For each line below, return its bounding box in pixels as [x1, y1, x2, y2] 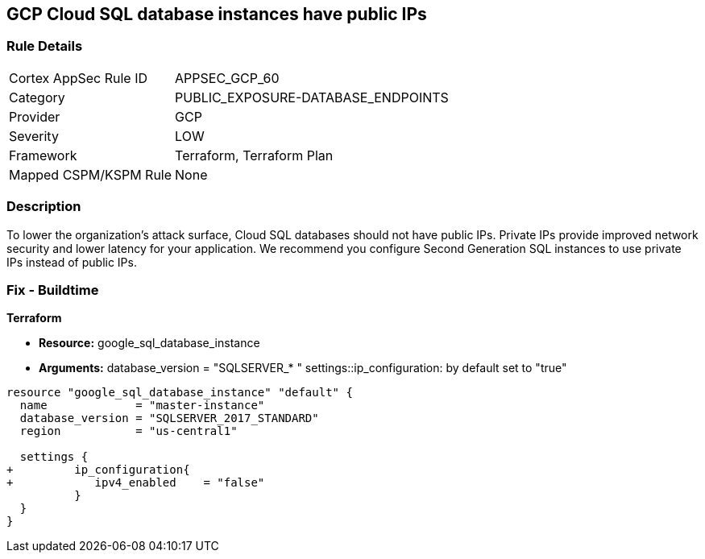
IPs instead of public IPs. [6, 255, 137, 269]
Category [9, 89, 65, 106]
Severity [9, 127, 59, 144]
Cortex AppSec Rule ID [9, 69, 148, 86]
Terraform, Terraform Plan [175, 147, 334, 164]
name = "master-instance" [19, 399, 265, 412]
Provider [9, 108, 60, 125]
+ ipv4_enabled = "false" [6, 476, 265, 490]
